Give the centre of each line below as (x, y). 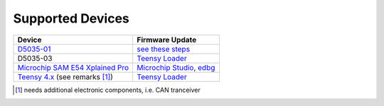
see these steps (164, 49)
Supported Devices (71, 18)
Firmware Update (167, 40)
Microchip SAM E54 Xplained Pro (73, 67)
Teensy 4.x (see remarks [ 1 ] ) (65, 76)
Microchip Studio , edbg (176, 67)
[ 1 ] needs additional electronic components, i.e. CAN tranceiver (108, 90)
